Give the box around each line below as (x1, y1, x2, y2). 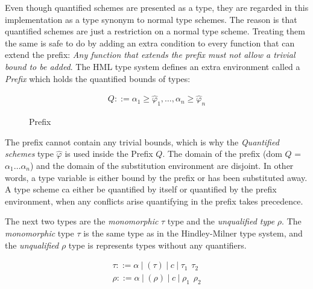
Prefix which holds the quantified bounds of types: (5, 72, 191, 84)
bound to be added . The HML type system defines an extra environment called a (5, 60, 300, 72)
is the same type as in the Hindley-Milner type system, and (83, 226, 303, 239)
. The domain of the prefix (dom (162, 147, 282, 160)
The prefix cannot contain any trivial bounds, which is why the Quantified (5, 135, 279, 148)
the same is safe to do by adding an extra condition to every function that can (5, 36, 295, 49)
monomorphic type (5, 226, 74, 239)
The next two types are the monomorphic (5, 215, 159, 227)
